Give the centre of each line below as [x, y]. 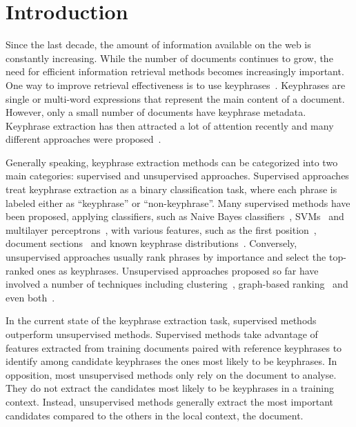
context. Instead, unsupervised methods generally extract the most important [169, 401]
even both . [30, 297]
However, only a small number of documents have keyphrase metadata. [156, 112]
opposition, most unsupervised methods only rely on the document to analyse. [171, 374]
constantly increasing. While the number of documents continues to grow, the [169, 58]
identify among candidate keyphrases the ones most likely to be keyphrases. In [171, 361]
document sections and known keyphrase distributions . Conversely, [151, 243]
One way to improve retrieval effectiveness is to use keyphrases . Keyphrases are [176, 85]
